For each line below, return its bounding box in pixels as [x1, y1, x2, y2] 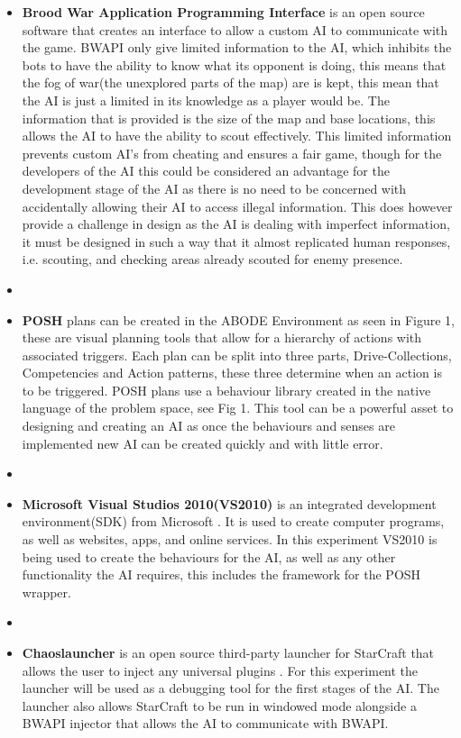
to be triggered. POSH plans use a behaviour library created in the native [22, 380, 431, 399]
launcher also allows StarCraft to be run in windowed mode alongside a [22, 696, 417, 715]
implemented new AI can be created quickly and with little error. [22, 433, 383, 452]
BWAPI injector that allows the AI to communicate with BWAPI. [22, 714, 389, 733]
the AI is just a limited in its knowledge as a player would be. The [22, 90, 390, 109]
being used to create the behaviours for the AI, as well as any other [22, 547, 396, 566]
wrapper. [22, 582, 71, 601]
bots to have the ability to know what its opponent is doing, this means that [22, 55, 447, 74]
